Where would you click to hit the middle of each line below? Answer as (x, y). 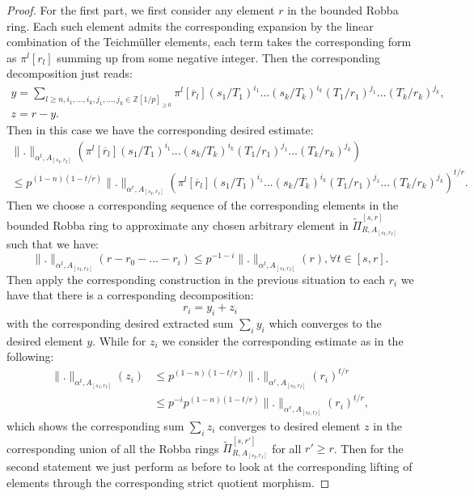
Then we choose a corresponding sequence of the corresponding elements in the (203, 205)
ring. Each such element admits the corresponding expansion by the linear (190, 25)
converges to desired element (290, 425)
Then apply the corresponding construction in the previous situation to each (196, 279)
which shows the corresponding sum (95, 425)
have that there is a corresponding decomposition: (130, 295)
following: (30, 356)
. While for (119, 340)
